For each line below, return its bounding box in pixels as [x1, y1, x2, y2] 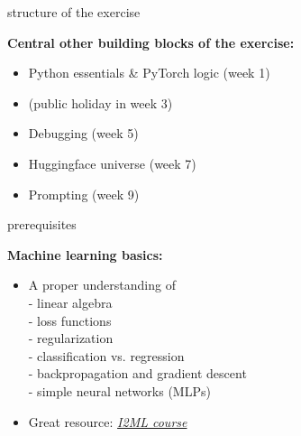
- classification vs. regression [28, 346, 185, 365]
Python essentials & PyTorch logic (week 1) [28, 63, 270, 82]
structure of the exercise [7, 3, 141, 21]
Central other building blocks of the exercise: [7, 32, 295, 51]
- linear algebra [28, 292, 113, 311]
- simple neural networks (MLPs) [28, 381, 211, 400]
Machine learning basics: [7, 245, 163, 264]
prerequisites [7, 215, 77, 234]
